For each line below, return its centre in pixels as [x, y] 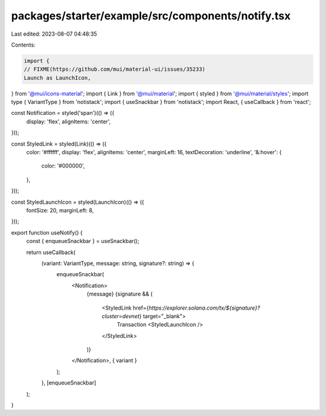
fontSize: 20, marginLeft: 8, [60, 210]
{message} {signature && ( [120, 294]
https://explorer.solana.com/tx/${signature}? [204, 308]
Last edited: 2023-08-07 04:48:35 [54, 34]
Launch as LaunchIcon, [57, 78]
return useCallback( [51, 252]
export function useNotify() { [47, 232]
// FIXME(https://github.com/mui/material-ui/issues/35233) [115, 69]
